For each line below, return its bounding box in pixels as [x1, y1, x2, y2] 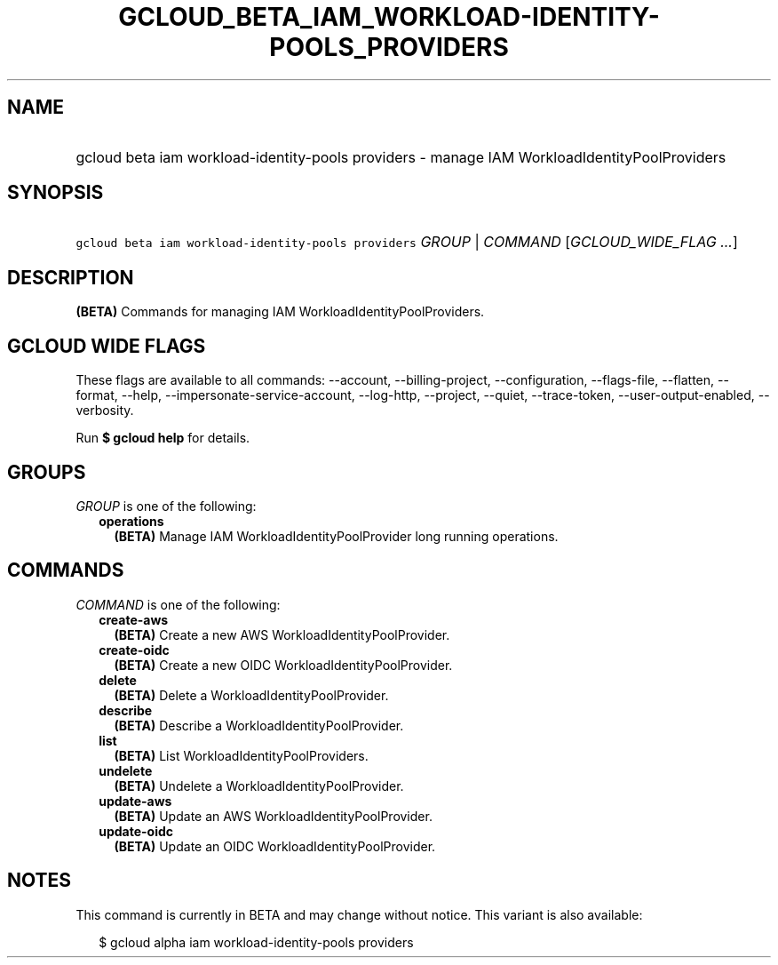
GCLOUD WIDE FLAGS [7, 334, 206, 357]
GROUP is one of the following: [75, 498, 257, 514]
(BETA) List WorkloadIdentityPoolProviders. [114, 747, 369, 763]
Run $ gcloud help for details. [75, 430, 250, 446]
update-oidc [99, 823, 174, 839]
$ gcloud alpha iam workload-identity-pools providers [99, 934, 414, 950]
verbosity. [75, 403, 134, 419]
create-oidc [99, 642, 170, 658]
